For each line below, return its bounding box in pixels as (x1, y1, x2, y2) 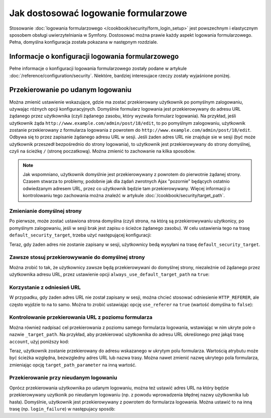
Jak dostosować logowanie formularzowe (9, 8, 188, 19)
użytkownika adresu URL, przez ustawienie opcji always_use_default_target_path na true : (9, 272, 210, 278)
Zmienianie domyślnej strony (9, 207, 82, 214)
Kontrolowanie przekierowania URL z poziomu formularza (9, 314, 153, 321)
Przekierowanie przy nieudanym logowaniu (9, 374, 117, 381)
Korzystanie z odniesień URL (9, 284, 81, 291)
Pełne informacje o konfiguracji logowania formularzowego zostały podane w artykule (9, 65, 187, 71)
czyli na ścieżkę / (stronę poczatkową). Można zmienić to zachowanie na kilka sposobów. (9, 148, 196, 154)
